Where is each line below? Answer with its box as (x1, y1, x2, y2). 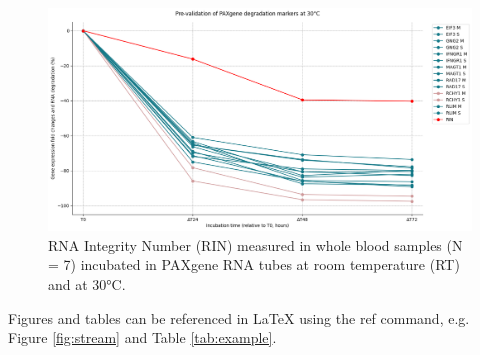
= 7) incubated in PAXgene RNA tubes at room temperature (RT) (48, 254, 460, 275)
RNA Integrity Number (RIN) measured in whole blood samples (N (48, 234, 463, 255)
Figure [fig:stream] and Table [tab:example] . (8, 327, 277, 348)
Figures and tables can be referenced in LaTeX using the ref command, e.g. (8, 307, 470, 328)
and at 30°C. (48, 273, 126, 294)
